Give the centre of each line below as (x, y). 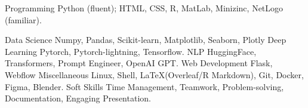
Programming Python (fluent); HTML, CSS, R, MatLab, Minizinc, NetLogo (144, 8)
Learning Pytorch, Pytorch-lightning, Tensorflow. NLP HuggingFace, (131, 51)
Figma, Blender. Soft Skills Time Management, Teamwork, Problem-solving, (144, 86)
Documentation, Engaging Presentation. (78, 98)
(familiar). (23, 19)
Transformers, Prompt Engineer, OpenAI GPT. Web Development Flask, (139, 63)
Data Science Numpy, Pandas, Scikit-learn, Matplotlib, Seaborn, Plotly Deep (146, 40)
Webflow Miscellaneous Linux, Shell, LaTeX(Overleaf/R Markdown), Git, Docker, (154, 74)
